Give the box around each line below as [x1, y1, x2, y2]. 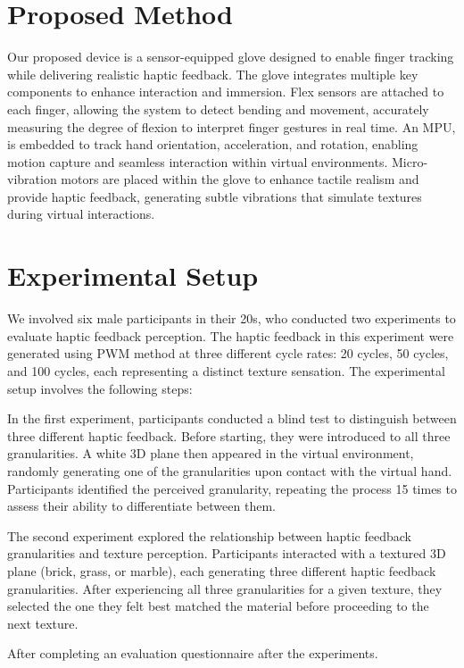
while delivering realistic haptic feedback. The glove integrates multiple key [7, 64, 418, 83]
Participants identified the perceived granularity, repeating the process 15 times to [7, 479, 457, 497]
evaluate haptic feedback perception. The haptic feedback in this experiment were [7, 326, 454, 345]
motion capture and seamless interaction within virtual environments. [7, 152, 388, 171]
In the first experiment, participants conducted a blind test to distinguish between [7, 409, 457, 428]
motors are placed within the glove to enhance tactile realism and [61, 170, 419, 188]
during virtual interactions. [7, 205, 155, 223]
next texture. [7, 614, 79, 632]
